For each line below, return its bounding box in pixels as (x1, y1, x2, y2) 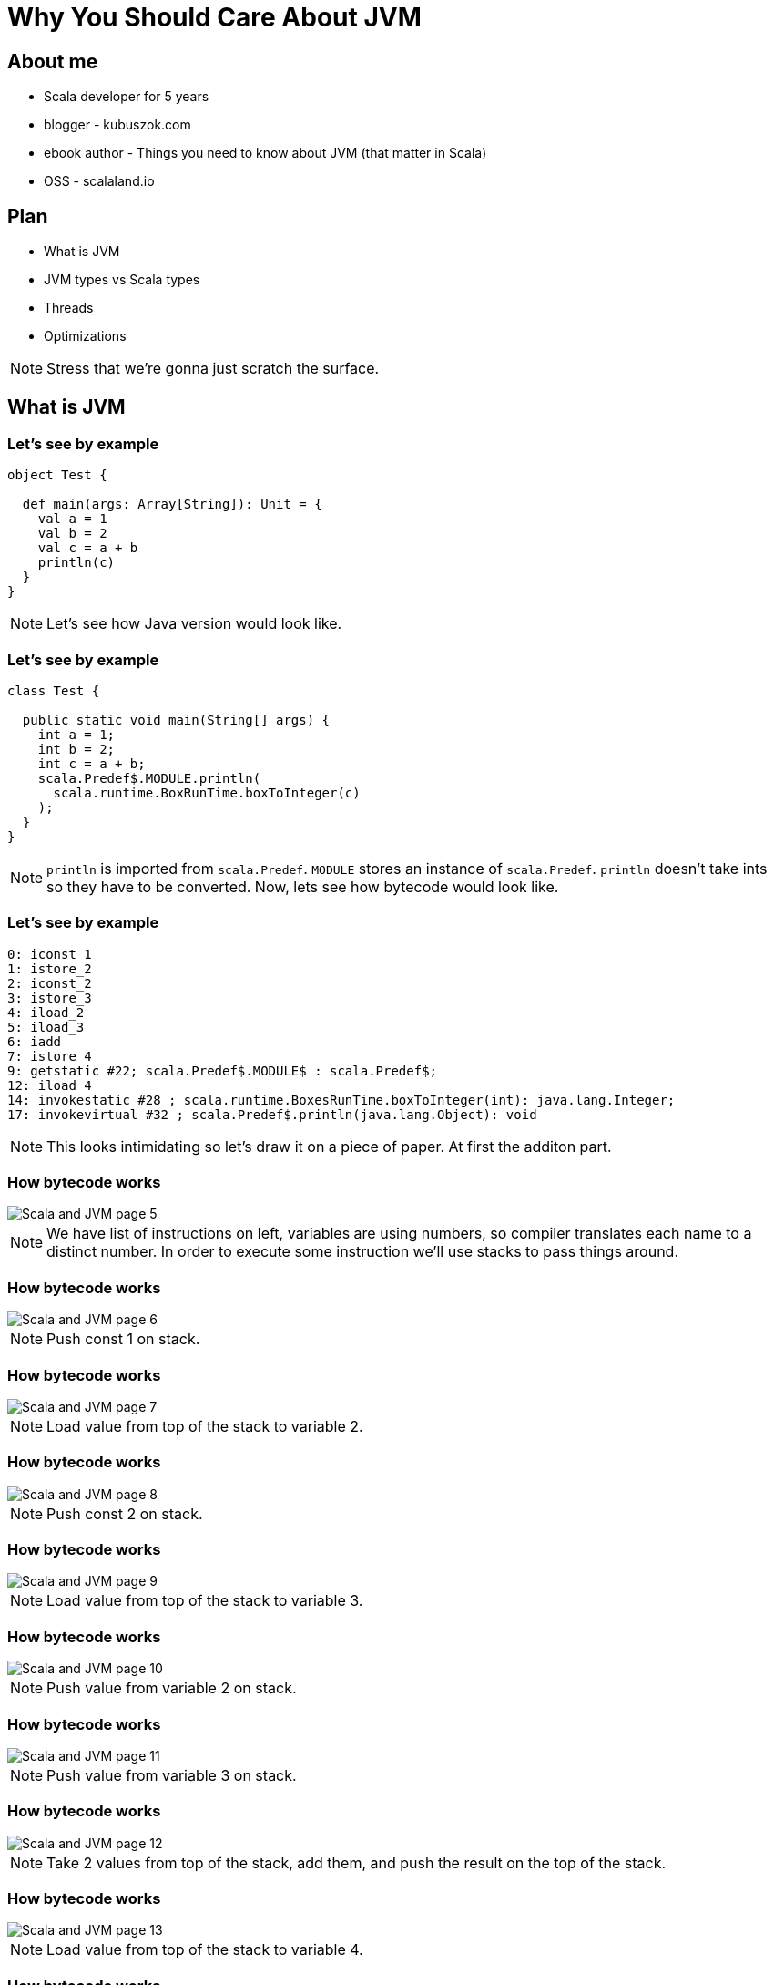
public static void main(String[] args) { (22, 712, 331, 727)
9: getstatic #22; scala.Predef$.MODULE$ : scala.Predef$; (7, 1063, 438, 1078)
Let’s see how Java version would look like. (46, 614, 342, 633)
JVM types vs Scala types (44, 272, 200, 288)
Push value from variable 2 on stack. (46, 1679, 297, 1698)
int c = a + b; (37, 756, 146, 771)
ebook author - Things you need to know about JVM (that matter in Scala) (44, 145, 487, 161)
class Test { (7, 683, 100, 698)
